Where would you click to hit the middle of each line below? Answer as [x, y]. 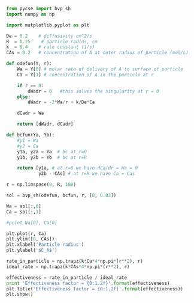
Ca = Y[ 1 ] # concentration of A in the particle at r [85, 75]
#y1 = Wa [28, 140]
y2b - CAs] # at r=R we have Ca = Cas [87, 174]
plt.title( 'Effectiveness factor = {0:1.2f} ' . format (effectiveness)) [95, 289]
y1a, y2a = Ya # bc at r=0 [52, 151]
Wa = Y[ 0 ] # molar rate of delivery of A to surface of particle [100, 69]
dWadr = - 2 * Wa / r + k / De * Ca [61, 102]
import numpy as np [31, 14]
